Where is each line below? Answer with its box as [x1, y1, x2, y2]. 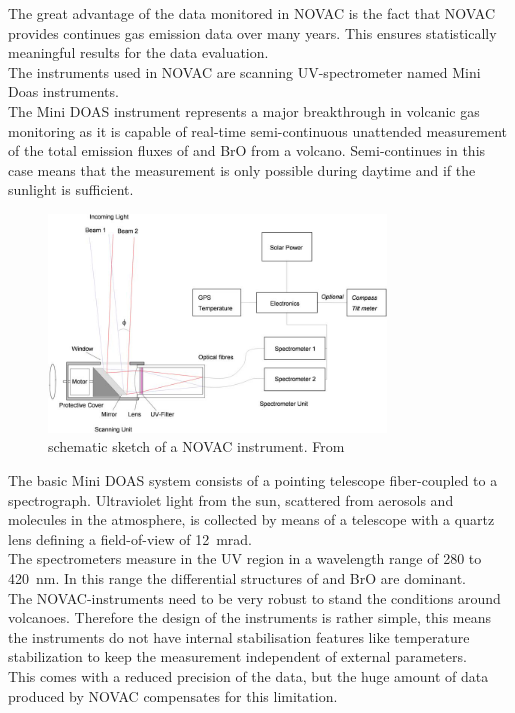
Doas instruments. [8, 81, 119, 102]
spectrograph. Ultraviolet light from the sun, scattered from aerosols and [8, 489, 454, 510]
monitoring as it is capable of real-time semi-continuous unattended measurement [8, 120, 508, 141]
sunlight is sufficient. [8, 179, 134, 200]
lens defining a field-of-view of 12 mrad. [8, 528, 252, 549]
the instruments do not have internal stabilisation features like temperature [8, 626, 470, 647]
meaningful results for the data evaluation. [8, 42, 269, 63]
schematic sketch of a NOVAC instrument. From [48, 436, 345, 457]
